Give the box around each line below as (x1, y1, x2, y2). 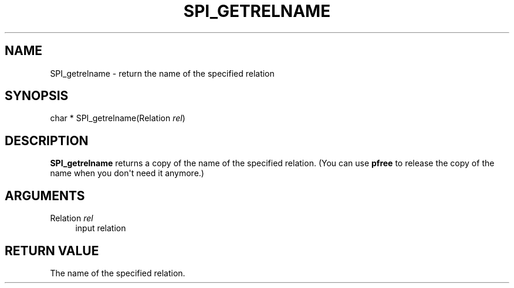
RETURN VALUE (5, 243, 99, 258)
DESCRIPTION (5, 133, 89, 148)
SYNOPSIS (5, 88, 69, 104)
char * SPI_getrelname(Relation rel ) (50, 113, 185, 124)
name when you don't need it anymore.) (50, 168, 204, 179)
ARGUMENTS (5, 188, 85, 203)
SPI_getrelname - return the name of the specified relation (50, 68, 275, 78)
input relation (75, 223, 126, 234)
